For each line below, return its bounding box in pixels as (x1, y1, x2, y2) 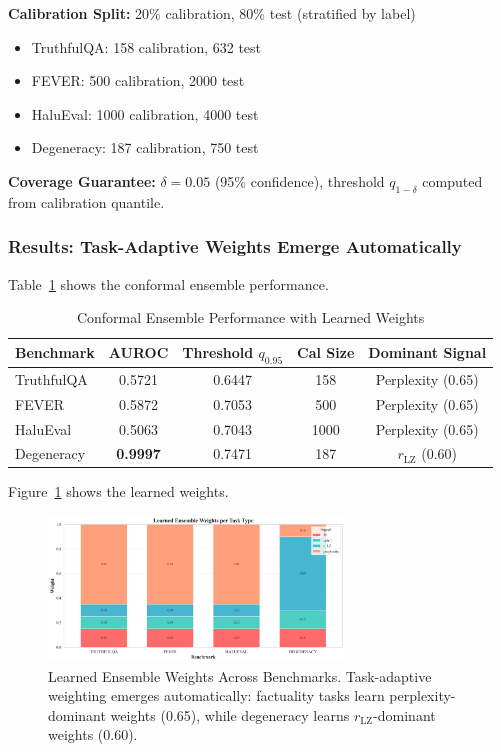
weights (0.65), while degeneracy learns (110, 704, 350, 725)
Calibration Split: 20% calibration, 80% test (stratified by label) (8, 3, 416, 23)
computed (422, 170, 483, 191)
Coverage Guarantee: (8, 170, 156, 191)
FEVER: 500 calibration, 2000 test (31, 70, 245, 91)
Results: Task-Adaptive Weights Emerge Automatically (8, 234, 462, 259)
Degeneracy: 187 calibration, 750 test (31, 137, 259, 158)
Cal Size (297, 342, 355, 363)
